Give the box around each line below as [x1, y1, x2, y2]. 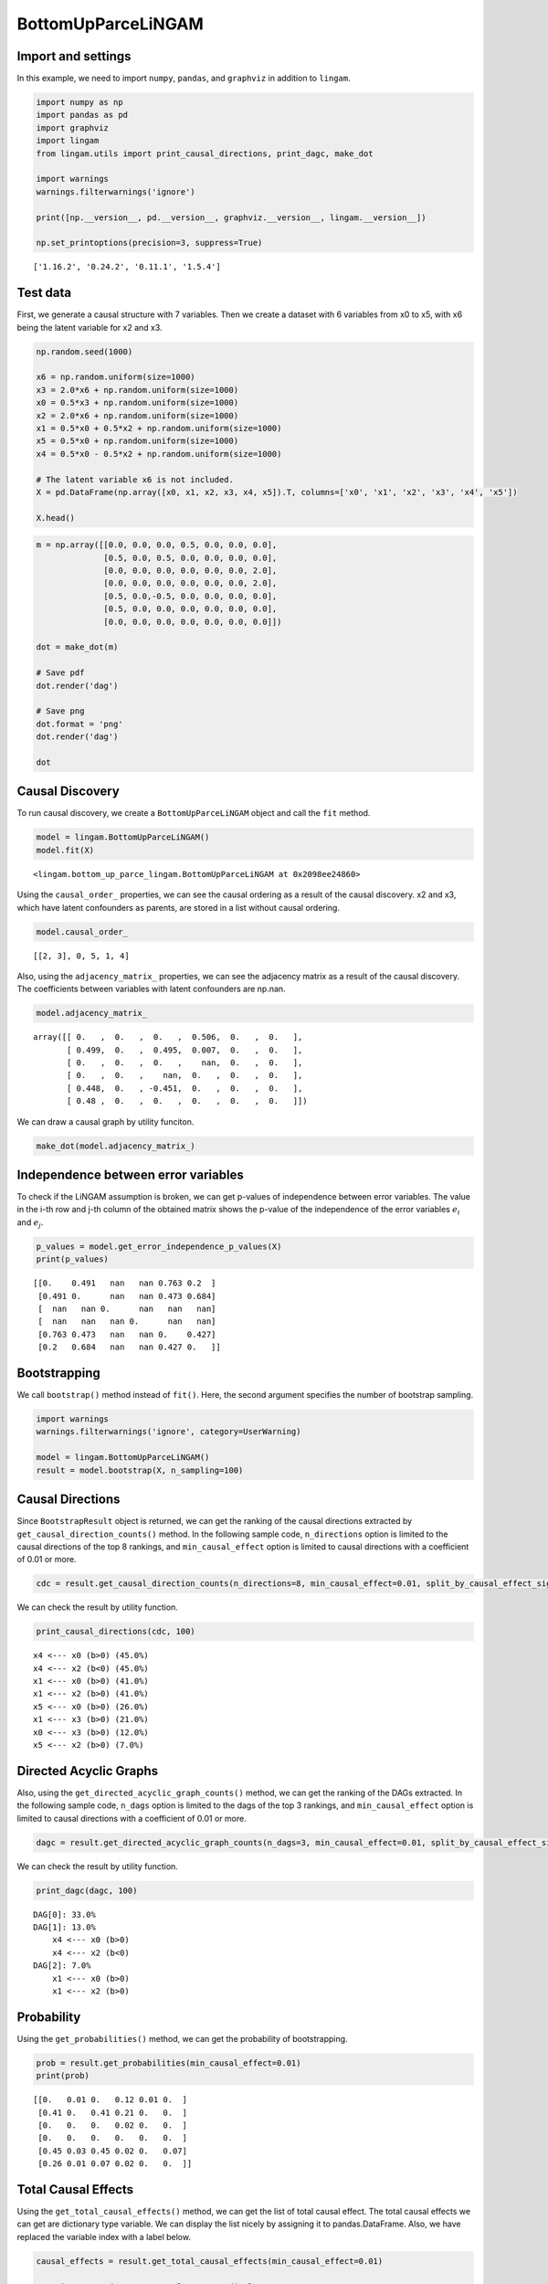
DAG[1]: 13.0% [33, 1922, 96, 1932]
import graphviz [36, 122, 110, 132]
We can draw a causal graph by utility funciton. [16, 1116, 195, 1127]
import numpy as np [36, 97, 123, 108]
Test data [16, 285, 72, 301]
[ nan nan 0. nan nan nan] [37, 1304, 216, 1315]
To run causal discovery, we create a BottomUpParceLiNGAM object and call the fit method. [16, 808, 371, 819]
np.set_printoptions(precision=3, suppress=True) [36, 238, 263, 248]
